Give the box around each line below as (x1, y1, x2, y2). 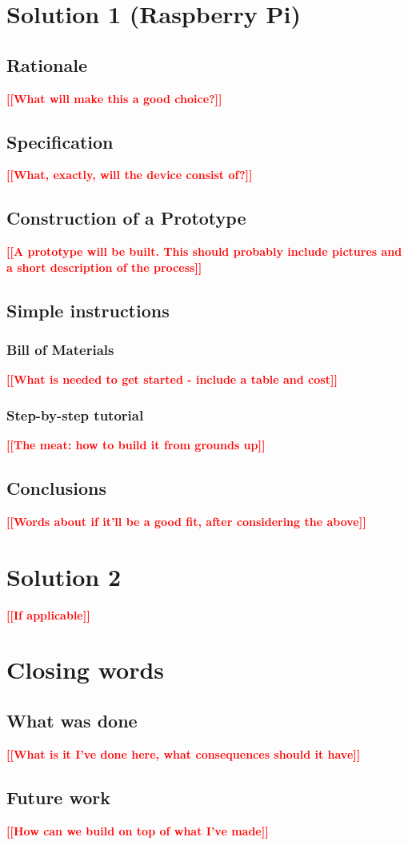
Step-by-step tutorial (6, 405, 144, 424)
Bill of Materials (6, 340, 114, 360)
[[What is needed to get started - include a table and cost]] (6, 371, 338, 388)
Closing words (6, 653, 165, 686)
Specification (6, 129, 114, 153)
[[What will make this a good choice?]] (6, 90, 222, 106)
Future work (6, 784, 111, 809)
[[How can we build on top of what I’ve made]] (6, 822, 269, 839)
